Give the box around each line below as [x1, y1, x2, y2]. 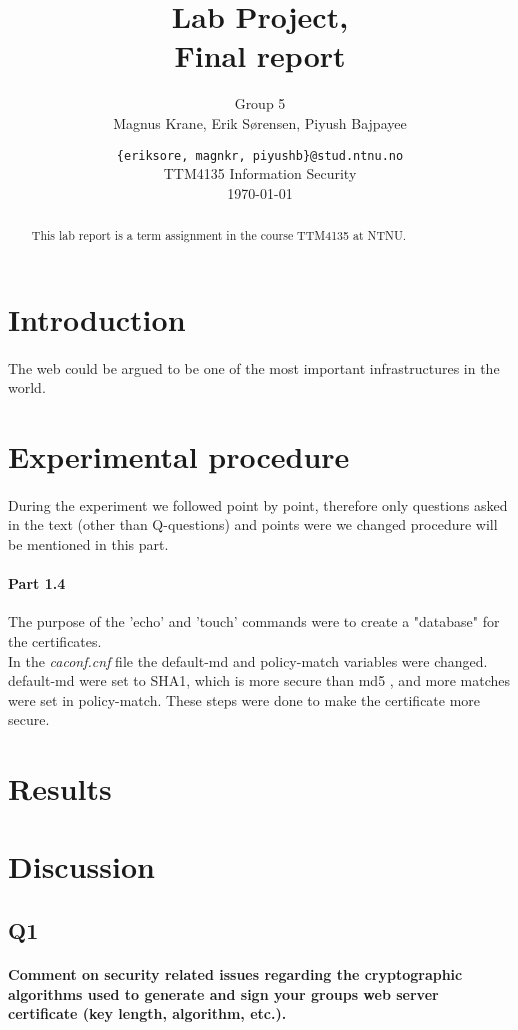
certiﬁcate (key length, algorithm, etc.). [8, 1003, 287, 1024]
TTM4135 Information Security [163, 163, 357, 184]
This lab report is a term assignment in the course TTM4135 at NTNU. [31, 227, 407, 244]
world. [8, 377, 46, 398]
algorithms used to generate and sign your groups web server [8, 983, 439, 1004]
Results [8, 768, 112, 809]
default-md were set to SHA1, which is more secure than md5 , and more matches [8, 670, 511, 691]
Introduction [8, 298, 186, 339]
